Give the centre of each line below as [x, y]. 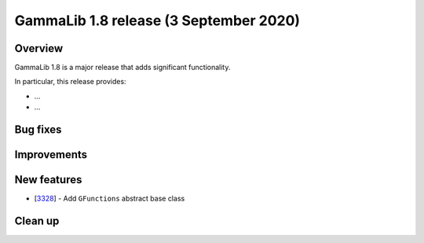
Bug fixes [38, 130]
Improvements [51, 155]
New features [48, 180]
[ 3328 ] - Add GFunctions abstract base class [110, 199]
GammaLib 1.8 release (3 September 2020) [157, 20]
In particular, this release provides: [70, 82]
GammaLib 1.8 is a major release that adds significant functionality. [122, 68]
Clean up [37, 221]
